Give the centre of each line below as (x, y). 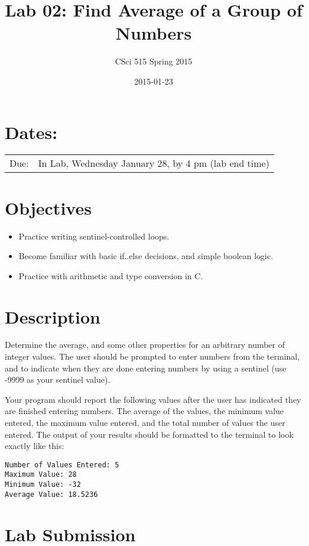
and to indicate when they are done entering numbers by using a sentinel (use (146, 368)
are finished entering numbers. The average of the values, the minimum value (144, 411)
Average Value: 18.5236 (51, 494)
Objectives (48, 207)
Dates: (31, 132)
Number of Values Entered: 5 (62, 465)
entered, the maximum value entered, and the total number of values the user (145, 423)
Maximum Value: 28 (41, 475)
